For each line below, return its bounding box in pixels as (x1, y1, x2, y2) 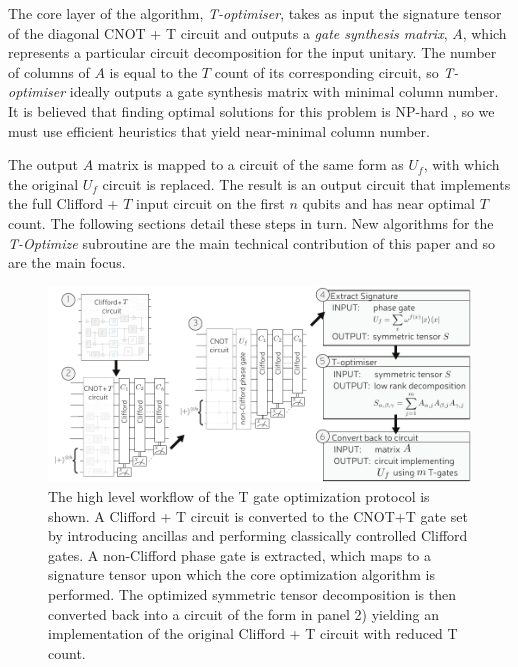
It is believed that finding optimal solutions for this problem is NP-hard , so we (8, 100, 495, 121)
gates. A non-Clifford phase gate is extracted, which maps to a (48, 544, 432, 565)
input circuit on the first (136, 193, 285, 214)
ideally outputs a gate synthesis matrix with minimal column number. (69, 81, 499, 102)
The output (8, 154, 79, 175)
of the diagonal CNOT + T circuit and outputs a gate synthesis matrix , (8, 22, 448, 43)
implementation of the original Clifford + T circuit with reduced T (48, 623, 458, 644)
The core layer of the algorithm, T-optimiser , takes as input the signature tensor (8, 3, 502, 23)
